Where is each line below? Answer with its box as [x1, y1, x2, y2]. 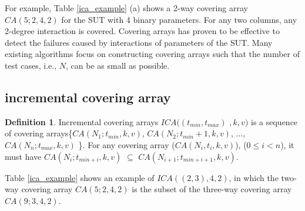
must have [5, 150, 42, 162]
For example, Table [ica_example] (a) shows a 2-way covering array [5, 2, 248, 14]
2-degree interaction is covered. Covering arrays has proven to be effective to [5, 25, 280, 37]
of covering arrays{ [5, 127, 73, 139]
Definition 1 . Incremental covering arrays [5, 115, 159, 128]
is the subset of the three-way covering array [132, 183, 292, 195]
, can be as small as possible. [66, 59, 170, 71]
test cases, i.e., [5, 59, 57, 71]
